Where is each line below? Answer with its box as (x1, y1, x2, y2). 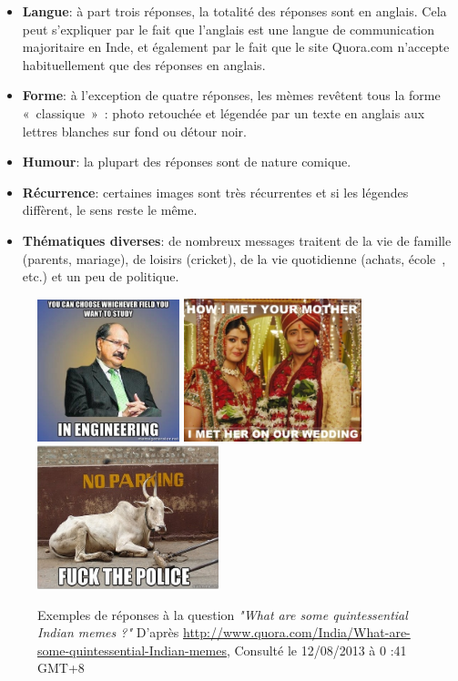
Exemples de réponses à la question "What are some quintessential (37, 605, 408, 624)
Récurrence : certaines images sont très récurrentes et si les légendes (22, 182, 409, 201)
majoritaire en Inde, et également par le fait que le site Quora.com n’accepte (22, 37, 450, 56)
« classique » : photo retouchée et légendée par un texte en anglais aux (22, 103, 425, 122)
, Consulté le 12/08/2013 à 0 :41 (226, 640, 407, 659)
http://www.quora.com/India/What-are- (182, 623, 411, 642)
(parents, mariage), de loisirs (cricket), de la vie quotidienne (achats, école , (22, 249, 446, 268)
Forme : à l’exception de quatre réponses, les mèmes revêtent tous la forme (22, 86, 441, 105)
